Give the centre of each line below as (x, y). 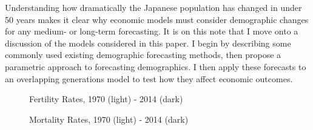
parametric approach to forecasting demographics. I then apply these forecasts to (156, 66)
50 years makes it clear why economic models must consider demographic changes (157, 19)
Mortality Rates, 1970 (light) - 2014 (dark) (109, 119)
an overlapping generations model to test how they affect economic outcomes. (149, 78)
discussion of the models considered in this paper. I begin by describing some (148, 43)
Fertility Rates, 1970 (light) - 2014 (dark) (106, 99)
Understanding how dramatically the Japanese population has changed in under (153, 7)
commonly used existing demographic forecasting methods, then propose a (143, 55)
